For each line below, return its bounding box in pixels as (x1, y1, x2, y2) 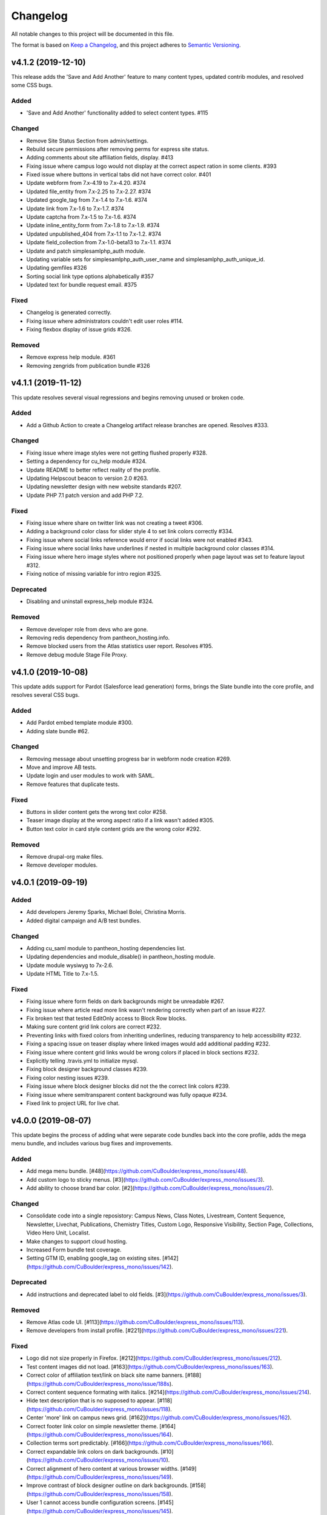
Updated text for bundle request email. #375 (26, 281, 137, 288)
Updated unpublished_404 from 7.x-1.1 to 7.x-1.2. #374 (26, 230, 162, 238)
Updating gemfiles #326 (26, 264, 87, 271)
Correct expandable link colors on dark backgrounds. (26, 1448, 160, 1455)
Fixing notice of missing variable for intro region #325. (26, 570, 162, 578)
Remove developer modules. (26, 861, 98, 869)
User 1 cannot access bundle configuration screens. (26, 1499, 157, 1506)
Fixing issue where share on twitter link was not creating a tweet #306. (26, 519, 203, 527)
